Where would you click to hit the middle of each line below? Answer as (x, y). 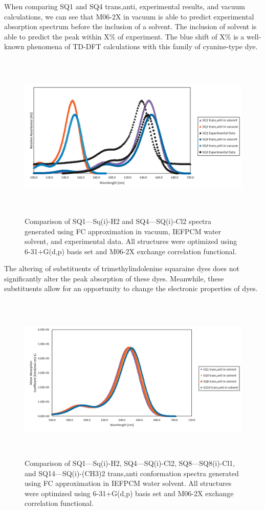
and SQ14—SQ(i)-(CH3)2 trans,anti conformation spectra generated (132, 473)
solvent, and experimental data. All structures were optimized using (131, 241)
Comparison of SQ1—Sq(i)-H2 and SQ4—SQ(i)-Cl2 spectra (118, 221)
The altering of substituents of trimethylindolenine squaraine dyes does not (122, 268)
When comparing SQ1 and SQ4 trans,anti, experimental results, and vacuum (125, 6)
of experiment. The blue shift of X (171, 36)
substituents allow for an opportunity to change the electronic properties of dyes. (131, 288)
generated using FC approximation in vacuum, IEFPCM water (123, 231)
